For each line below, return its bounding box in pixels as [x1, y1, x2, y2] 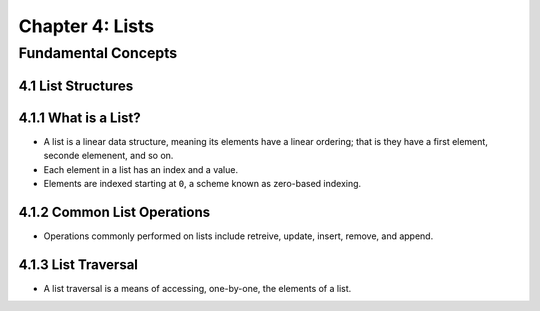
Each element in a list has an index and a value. [43, 163, 239, 175]
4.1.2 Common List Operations [18, 203, 211, 220]
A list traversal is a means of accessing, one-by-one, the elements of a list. [43, 282, 352, 294]
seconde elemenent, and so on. [43, 150, 174, 162]
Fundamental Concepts [18, 44, 178, 62]
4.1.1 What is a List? [18, 109, 141, 126]
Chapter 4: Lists [18, 15, 155, 37]
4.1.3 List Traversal [18, 256, 139, 273]
